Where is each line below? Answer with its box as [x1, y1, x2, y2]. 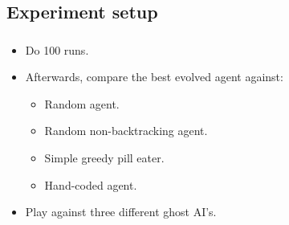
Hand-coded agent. [44, 176, 137, 193]
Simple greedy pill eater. [44, 149, 165, 166]
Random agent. [44, 95, 120, 112]
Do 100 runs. [25, 41, 89, 58]
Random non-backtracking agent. [44, 122, 208, 139]
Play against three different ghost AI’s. [25, 203, 217, 220]
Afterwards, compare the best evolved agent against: [25, 68, 283, 85]
